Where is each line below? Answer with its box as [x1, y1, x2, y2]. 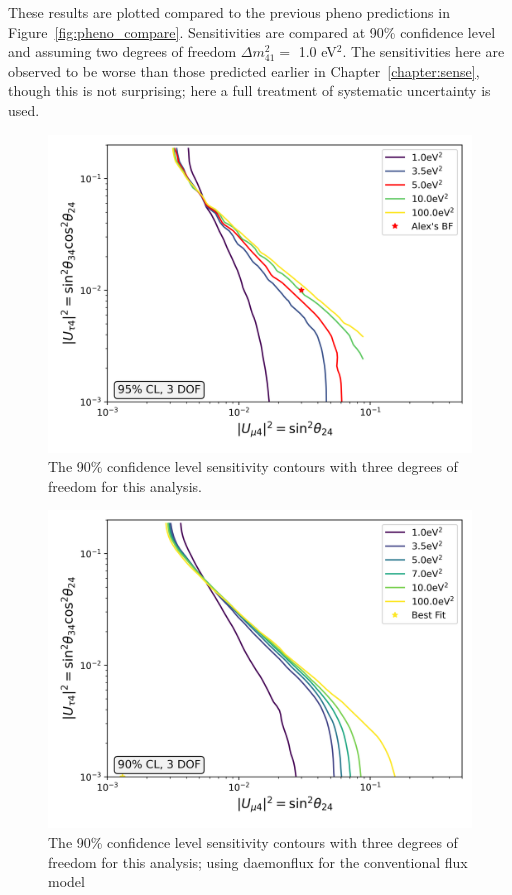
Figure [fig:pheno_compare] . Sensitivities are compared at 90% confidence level [8, 21, 496, 42]
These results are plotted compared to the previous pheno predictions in [8, 2, 450, 22]
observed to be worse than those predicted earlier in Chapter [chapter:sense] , [8, 60, 480, 81]
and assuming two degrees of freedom [8, 41, 237, 62]
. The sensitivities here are [342, 41, 505, 62]
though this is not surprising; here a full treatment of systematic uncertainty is [8, 80, 491, 101]
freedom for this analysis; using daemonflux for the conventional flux [48, 851, 468, 872]
